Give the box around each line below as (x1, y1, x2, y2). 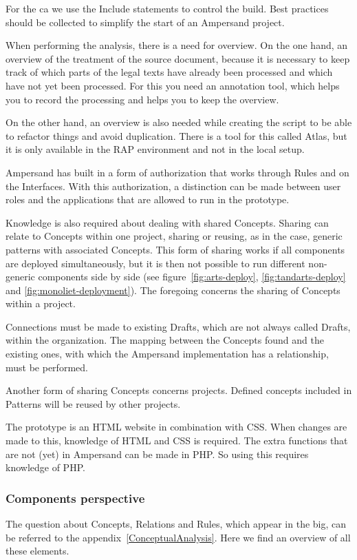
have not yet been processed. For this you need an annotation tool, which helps (6, 78, 340, 92)
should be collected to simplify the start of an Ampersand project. (6, 14, 285, 29)
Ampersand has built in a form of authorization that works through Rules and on (6, 165, 349, 179)
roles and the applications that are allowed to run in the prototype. (6, 192, 290, 207)
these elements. (6, 543, 69, 558)
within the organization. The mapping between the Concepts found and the (6, 333, 324, 347)
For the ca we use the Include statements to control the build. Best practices (6, 1, 329, 15)
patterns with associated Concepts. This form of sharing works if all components (6, 242, 345, 256)
